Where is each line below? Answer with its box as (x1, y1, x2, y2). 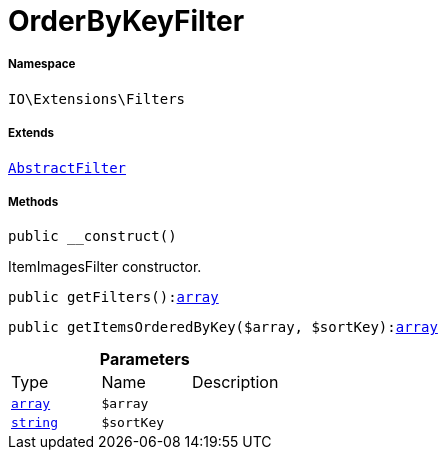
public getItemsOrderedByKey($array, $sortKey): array (8, 319, 438, 336)
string (11, 415, 58, 431)
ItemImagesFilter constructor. (8, 258, 202, 276)
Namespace (8, 57, 76, 72)
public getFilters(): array (8, 289, 219, 306)
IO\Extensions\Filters (8, 90, 186, 107)
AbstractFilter (8, 159, 127, 176)
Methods (8, 194, 59, 209)
